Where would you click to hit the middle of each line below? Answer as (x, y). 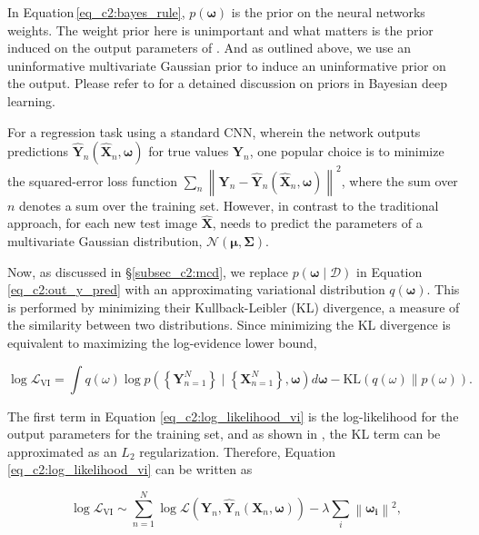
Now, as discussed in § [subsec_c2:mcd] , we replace (148, 271)
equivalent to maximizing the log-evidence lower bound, (162, 343)
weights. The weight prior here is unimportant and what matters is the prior (220, 30)
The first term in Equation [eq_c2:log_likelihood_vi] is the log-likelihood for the (233, 416)
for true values (189, 151)
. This (443, 289)
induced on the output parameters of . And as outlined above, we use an (210, 48)
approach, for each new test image (102, 223)
